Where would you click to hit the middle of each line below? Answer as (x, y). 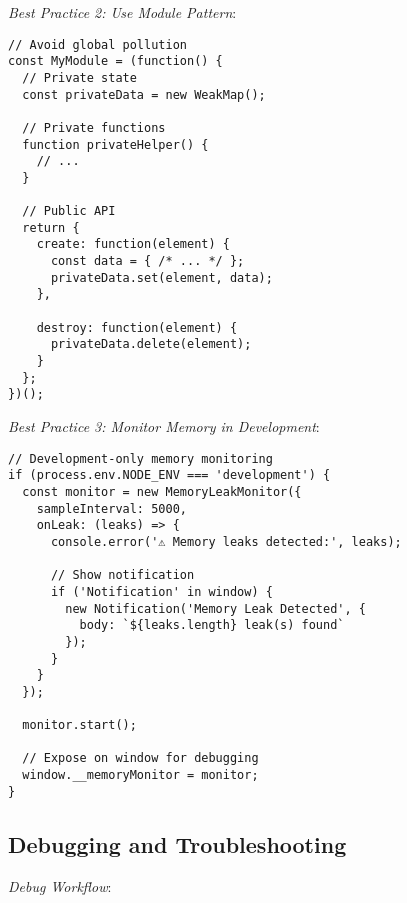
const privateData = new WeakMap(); (144, 94)
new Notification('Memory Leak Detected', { (215, 608)
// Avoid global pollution (97, 44)
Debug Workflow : (60, 885)
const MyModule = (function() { (115, 61)
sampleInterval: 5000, (111, 508)
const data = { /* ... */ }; (147, 261)
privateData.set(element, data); (161, 277)
